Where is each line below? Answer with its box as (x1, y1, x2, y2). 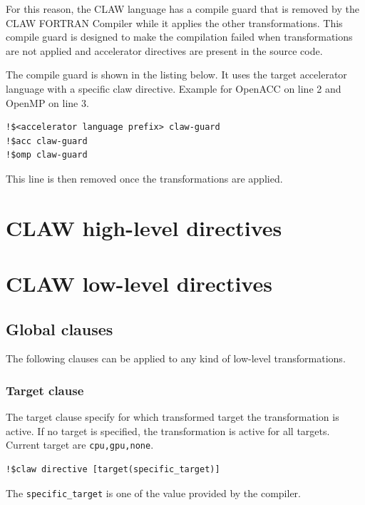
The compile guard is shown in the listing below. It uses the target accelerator (6, 67, 347, 82)
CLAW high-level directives (6, 213, 282, 242)
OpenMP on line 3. (6, 95, 89, 110)
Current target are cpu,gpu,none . (6, 437, 154, 452)
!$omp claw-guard (6, 150, 88, 160)
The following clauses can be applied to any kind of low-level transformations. (6, 351, 346, 366)
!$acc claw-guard (6, 136, 88, 146)
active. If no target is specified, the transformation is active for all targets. (6, 423, 330, 438)
